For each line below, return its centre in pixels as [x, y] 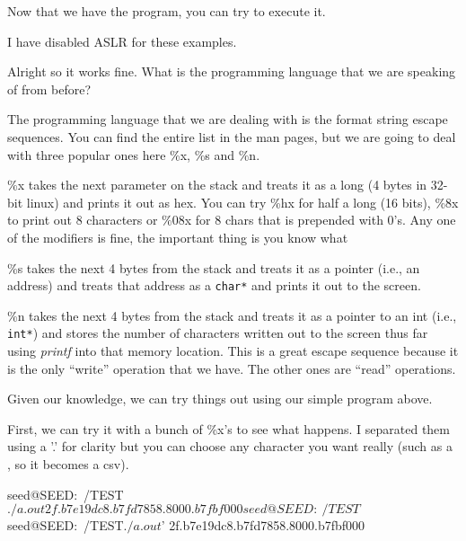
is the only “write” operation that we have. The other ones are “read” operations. [232, 368]
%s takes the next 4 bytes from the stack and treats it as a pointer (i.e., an [214, 267]
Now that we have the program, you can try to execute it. [167, 11]
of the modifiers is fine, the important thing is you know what [178, 237]
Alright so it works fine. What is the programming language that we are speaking [232, 71]
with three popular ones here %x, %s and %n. [134, 154]
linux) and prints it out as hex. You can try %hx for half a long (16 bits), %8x [242, 202]
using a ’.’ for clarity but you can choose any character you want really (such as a [230, 446]
